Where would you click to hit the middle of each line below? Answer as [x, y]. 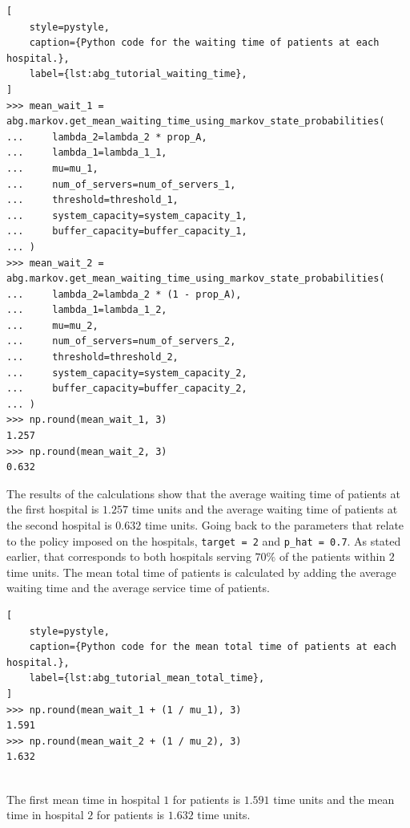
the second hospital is [59, 525]
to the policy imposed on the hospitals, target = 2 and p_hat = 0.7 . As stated [204, 540]
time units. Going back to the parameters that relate [274, 525]
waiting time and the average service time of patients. [138, 588]
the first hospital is [53, 509]
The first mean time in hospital [83, 799]
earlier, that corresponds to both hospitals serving [129, 556]
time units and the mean [334, 799]
